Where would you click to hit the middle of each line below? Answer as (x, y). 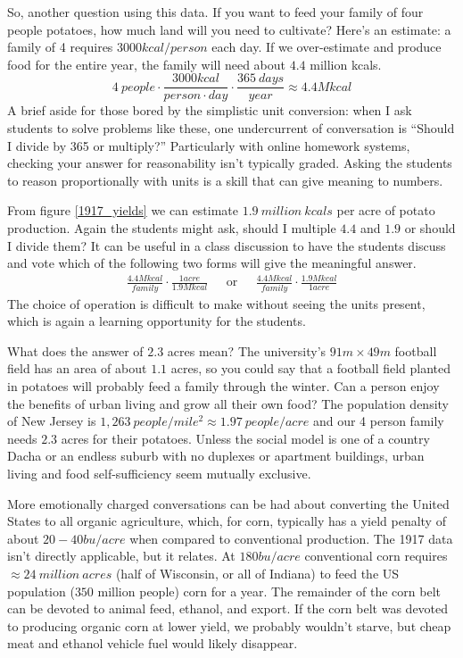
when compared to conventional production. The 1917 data (291, 538)
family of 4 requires (60, 47)
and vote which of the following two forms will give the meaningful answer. (212, 263)
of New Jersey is (52, 421)
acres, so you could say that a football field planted (311, 368)
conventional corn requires (376, 556)
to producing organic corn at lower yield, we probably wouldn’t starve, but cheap (229, 625)
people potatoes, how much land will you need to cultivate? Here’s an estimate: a (229, 29)
